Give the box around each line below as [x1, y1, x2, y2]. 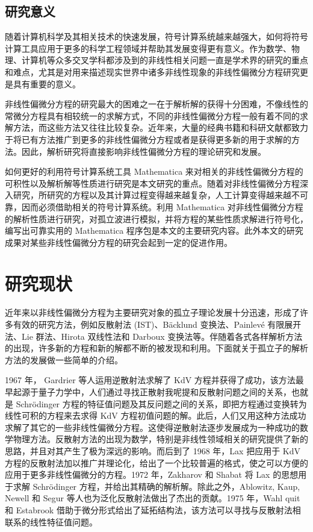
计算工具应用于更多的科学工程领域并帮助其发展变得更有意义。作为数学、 [5, 42, 291, 54]
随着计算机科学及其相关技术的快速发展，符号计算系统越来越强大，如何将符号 [5, 30, 308, 43]
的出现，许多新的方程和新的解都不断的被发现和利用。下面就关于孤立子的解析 [5, 342, 308, 354]
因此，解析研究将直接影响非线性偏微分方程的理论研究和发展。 [21, 145, 266, 157]
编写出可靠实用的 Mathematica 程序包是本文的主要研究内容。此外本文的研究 [5, 224, 303, 237]
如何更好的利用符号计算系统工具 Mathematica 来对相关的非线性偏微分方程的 [5, 165, 303, 178]
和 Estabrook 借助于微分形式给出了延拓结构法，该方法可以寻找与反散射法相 [5, 503, 301, 516]
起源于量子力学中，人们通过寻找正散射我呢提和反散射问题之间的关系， [13, 385, 291, 398]
